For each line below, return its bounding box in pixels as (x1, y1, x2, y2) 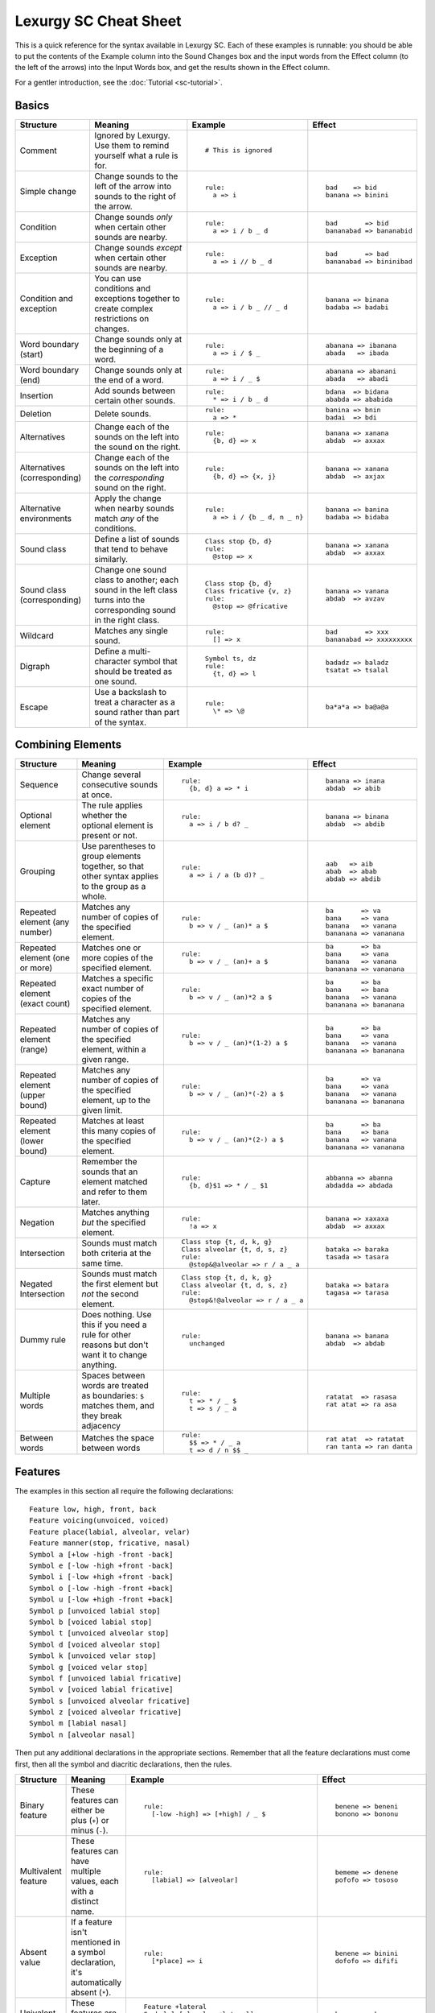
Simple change (19, 185, 76, 196)
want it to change (81, 1350, 148, 1361)
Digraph (19, 660, 51, 672)
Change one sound (94, 564, 166, 575)
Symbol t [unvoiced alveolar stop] (29, 1629, 170, 1638)
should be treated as (94, 665, 173, 676)
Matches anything (81, 1207, 150, 1218)
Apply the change (94, 492, 162, 503)
